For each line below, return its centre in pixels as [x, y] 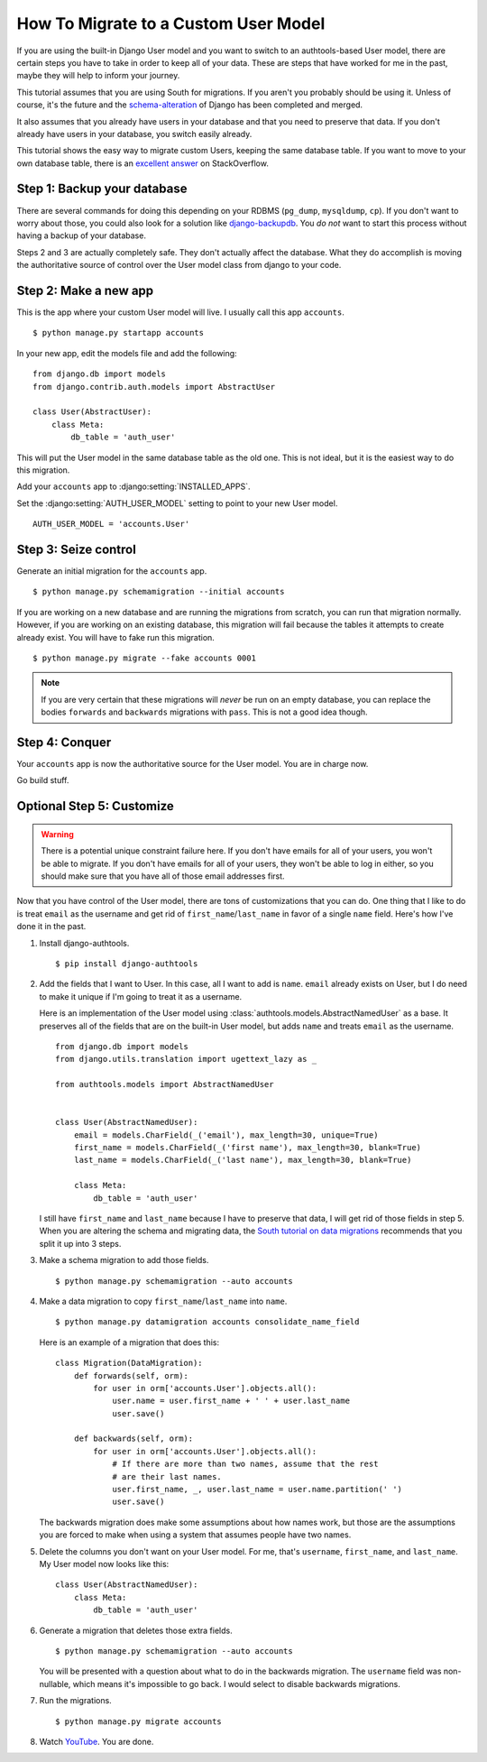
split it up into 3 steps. [80, 1243]
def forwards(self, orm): [131, 1375]
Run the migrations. [75, 1701]
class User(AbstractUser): [92, 412]
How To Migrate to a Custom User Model [171, 23]
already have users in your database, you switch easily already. [134, 134]
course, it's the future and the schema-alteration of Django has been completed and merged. [190, 105]
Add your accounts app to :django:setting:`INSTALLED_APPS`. [133, 486]
